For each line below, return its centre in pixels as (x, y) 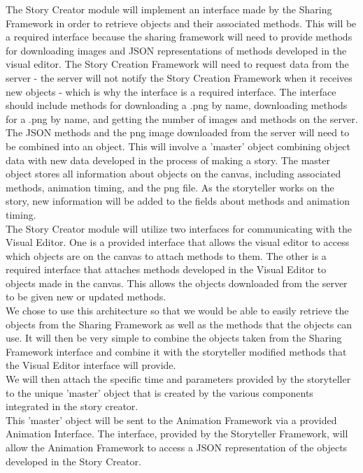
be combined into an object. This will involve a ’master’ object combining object (178, 146)
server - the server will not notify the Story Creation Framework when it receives (179, 77)
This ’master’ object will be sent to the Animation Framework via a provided (171, 420)
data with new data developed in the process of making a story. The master (168, 160)
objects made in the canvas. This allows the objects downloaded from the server (177, 283)
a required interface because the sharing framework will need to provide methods (179, 37)
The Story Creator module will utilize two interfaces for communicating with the (179, 228)
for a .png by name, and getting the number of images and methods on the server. (182, 118)
